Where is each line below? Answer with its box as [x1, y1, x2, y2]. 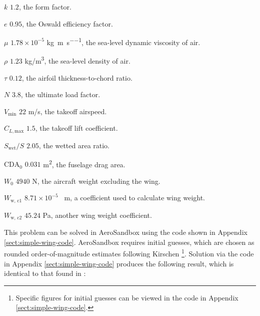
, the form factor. [18, 2, 71, 12]
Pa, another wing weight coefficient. [42, 209, 152, 220]
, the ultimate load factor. [20, 89, 100, 100]
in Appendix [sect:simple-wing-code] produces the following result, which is [4, 258, 234, 268]
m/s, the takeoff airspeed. [28, 106, 107, 116]
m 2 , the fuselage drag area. [43, 157, 125, 169]
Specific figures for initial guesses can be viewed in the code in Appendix [15, 292, 238, 302]
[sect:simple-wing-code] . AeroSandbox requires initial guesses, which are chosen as [4, 236, 254, 247]
